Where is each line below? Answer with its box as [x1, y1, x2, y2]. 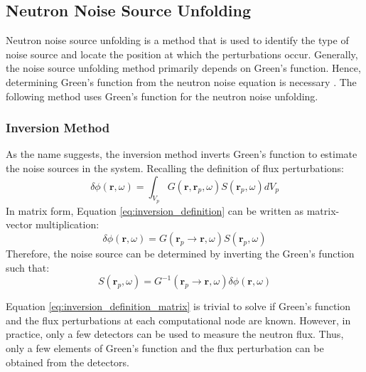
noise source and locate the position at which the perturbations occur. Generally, [6, 46, 358, 61]
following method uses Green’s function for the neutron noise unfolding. [6, 88, 318, 103]
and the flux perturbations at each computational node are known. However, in [6, 312, 351, 327]
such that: [6, 260, 50, 275]
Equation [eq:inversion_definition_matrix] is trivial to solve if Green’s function [6, 299, 351, 314]
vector [6, 217, 33, 232]
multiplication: [36, 217, 99, 232]
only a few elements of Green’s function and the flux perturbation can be [6, 340, 324, 355]
